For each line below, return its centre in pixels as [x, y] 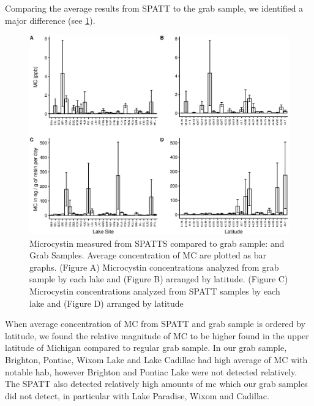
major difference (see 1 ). [50, 20]
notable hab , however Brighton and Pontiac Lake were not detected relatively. [151, 371]
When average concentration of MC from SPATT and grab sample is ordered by [155, 324]
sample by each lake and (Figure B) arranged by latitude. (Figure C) [159, 279]
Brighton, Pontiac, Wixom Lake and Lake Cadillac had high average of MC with [156, 359]
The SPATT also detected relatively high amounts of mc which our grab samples [156, 384]
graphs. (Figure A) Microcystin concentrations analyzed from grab [154, 267]
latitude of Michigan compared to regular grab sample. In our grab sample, [146, 348]
